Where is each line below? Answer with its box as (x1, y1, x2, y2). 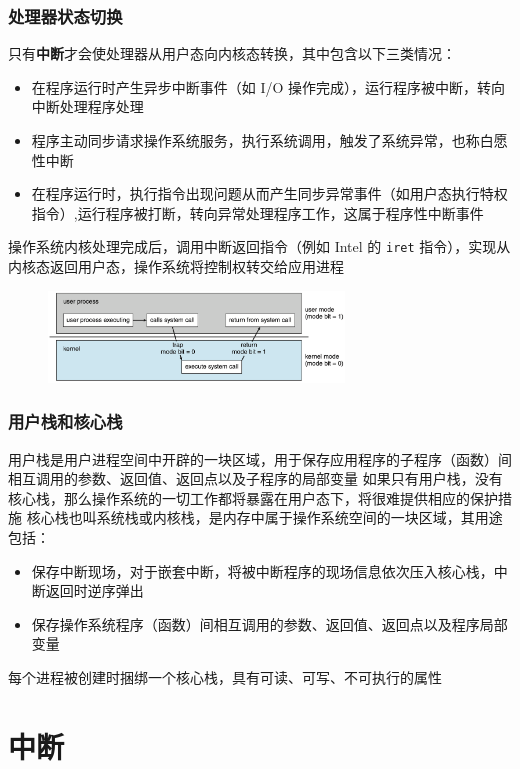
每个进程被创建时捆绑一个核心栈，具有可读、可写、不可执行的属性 (8, 667, 442, 688)
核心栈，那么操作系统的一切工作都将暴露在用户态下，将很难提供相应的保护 (8, 487, 498, 508)
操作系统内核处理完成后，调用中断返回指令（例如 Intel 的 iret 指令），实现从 (8, 236, 511, 257)
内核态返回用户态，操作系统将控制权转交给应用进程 (8, 256, 344, 277)
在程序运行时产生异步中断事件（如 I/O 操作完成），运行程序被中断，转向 (31, 76, 506, 97)
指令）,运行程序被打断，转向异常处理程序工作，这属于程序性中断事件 (31, 202, 484, 223)
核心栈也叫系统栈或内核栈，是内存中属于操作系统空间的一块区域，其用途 (26, 507, 503, 528)
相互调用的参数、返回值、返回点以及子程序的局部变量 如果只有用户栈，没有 (8, 468, 503, 489)
